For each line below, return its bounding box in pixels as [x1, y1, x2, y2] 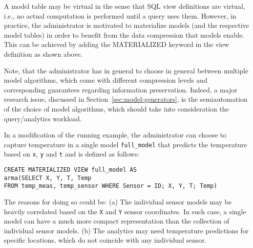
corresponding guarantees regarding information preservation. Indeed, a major [4, 84, 237, 94]
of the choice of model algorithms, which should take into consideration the [4, 103, 229, 113]
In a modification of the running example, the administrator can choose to [4, 130, 227, 140]
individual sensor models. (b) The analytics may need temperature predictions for [4, 225, 249, 235]
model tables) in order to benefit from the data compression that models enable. [4, 29, 245, 40]
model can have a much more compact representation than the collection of [4, 216, 230, 226]
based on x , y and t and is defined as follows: [4, 149, 139, 159]
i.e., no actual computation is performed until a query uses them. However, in [4, 10, 236, 21]
